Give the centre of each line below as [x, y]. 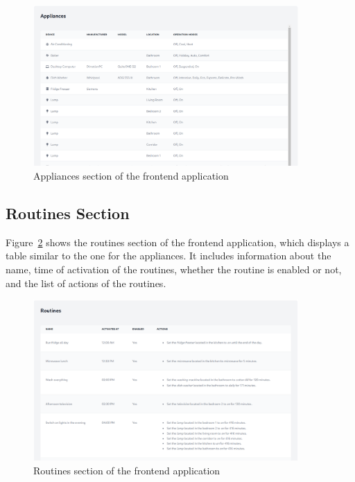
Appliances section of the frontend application [131, 175]
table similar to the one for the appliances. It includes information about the [168, 256]
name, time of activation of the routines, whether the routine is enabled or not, [174, 269]
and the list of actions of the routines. [86, 283]
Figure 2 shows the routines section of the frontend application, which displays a [177, 242]
